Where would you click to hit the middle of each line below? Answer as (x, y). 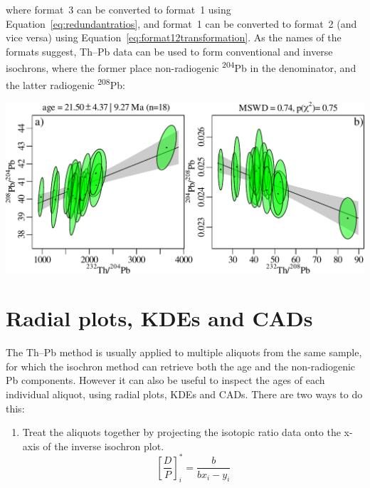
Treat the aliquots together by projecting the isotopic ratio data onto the (181, 432)
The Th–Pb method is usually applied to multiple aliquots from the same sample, (184, 352)
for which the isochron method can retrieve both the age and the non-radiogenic (181, 366)
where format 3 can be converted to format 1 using (118, 9)
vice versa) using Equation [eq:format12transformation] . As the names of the (174, 37)
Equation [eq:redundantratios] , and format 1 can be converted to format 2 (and (181, 23)
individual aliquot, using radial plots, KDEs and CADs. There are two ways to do (184, 394)
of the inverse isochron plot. (104, 446)
